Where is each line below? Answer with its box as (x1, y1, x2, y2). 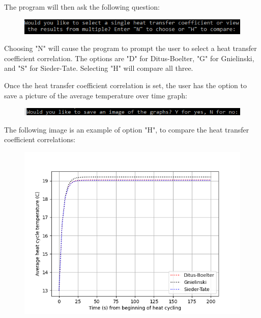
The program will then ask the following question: (4, 2, 160, 12)
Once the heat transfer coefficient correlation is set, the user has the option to (4, 80, 247, 91)
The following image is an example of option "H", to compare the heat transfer (4, 124, 249, 135)
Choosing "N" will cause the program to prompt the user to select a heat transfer (4, 43, 257, 54)
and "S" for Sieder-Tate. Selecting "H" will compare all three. (4, 63, 193, 73)
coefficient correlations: (4, 134, 76, 145)
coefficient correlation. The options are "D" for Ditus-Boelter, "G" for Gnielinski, (4, 52, 254, 63)
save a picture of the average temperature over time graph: (4, 90, 187, 100)
